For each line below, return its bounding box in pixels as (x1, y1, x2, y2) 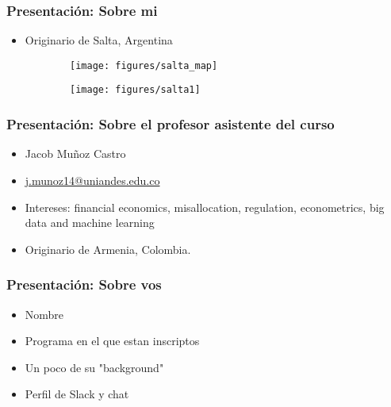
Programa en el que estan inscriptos (25, 332, 200, 349)
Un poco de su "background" (25, 359, 164, 375)
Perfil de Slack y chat (25, 386, 129, 402)
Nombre (25, 305, 64, 322)
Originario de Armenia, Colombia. (25, 240, 191, 257)
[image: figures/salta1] (70, 84, 201, 96)
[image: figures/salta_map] (70, 60, 218, 71)
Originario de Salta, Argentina (25, 32, 173, 48)
